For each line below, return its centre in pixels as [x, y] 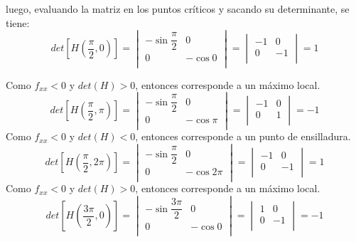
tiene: [18, 22]
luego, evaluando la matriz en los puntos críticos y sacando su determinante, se [178, 9]
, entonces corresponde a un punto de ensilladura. [243, 136]
